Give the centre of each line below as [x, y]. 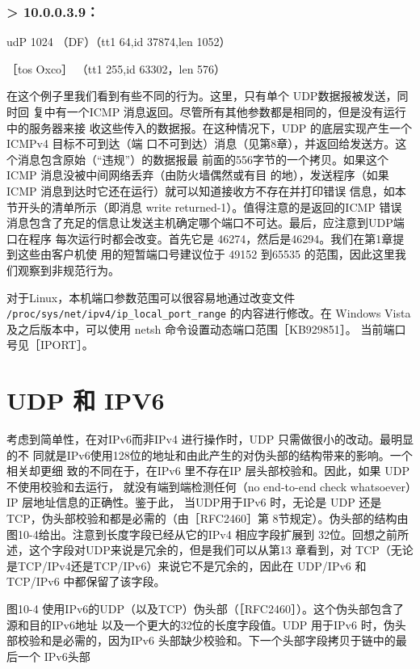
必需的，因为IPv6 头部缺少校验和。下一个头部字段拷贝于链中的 [229, 640]
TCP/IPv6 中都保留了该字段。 [86, 581]
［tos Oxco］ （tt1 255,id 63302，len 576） [116, 68]
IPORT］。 [67, 345]
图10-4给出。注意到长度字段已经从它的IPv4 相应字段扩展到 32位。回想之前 [202, 534]
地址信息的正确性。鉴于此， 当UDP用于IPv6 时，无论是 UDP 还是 [208, 502]
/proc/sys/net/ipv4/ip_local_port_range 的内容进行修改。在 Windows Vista [209, 313]
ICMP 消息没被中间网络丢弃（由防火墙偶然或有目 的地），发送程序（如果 [198, 175]
